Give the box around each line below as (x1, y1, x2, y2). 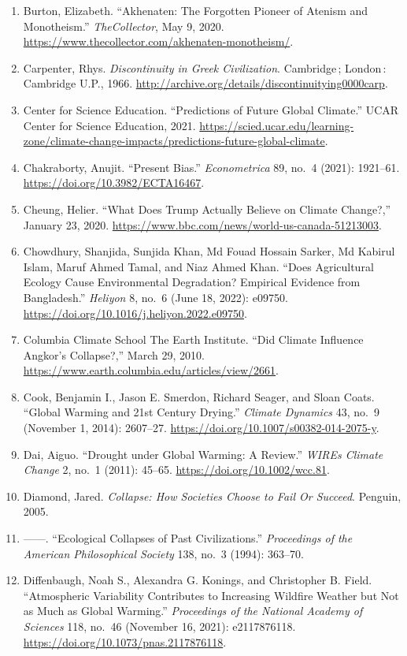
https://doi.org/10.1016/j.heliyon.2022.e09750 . (23, 304, 247, 321)
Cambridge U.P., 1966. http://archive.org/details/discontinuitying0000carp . (23, 75, 388, 91)
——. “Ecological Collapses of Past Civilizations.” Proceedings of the (23, 530, 353, 546)
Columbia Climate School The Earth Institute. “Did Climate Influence (23, 331, 364, 348)
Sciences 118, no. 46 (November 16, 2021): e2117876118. (23, 618, 296, 634)
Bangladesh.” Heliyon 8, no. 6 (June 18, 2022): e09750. (23, 289, 288, 305)
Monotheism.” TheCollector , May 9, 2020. (23, 17, 224, 34)
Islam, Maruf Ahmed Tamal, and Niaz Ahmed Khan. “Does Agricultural (23, 258, 374, 274)
